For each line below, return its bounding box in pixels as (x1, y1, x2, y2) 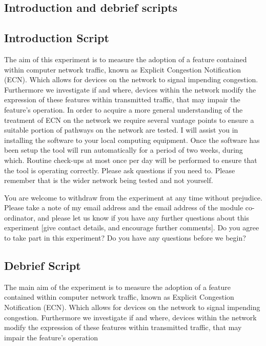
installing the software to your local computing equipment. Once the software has (4, 134, 260, 145)
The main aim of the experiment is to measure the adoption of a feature (4, 281, 231, 292)
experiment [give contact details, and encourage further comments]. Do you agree (4, 222, 259, 233)
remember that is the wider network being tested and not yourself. (4, 175, 213, 186)
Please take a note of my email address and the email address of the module (4, 202, 243, 213)
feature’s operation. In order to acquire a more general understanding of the (4, 104, 243, 115)
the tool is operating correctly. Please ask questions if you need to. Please (4, 165, 235, 175)
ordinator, (4, 212, 35, 223)
